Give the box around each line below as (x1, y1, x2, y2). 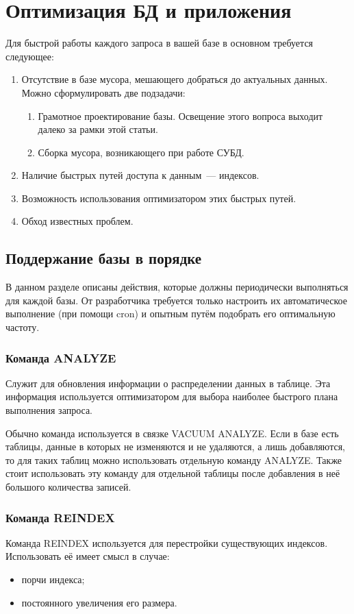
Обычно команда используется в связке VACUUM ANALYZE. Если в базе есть (5, 426, 339, 440)
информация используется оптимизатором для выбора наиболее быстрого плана (5, 389, 338, 404)
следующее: (5, 49, 54, 63)
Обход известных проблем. (21, 214, 134, 228)
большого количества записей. (5, 480, 131, 494)
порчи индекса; (21, 572, 85, 587)
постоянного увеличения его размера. (21, 595, 177, 609)
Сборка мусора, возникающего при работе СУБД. (38, 145, 244, 159)
